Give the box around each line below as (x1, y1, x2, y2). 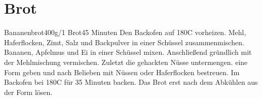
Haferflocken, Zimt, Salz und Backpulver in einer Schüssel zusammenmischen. (4, 37, 244, 47)
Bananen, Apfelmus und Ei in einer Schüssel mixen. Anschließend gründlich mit (4, 47, 252, 57)
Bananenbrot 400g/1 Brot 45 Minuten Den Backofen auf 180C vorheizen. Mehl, (4, 27, 246, 38)
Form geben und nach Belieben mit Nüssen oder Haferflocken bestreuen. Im (4, 67, 240, 77)
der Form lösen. (4, 86, 53, 97)
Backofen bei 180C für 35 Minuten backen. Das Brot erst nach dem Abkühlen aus (4, 77, 258, 87)
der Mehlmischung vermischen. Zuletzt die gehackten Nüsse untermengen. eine (4, 56, 248, 67)
